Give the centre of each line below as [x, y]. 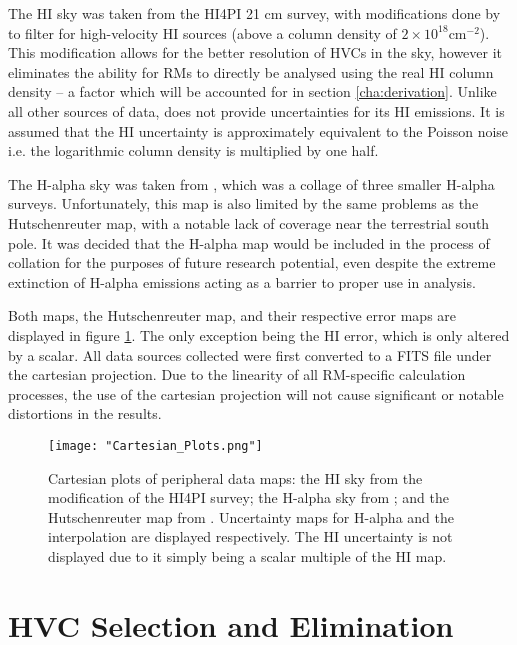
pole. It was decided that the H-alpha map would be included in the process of [249, 242]
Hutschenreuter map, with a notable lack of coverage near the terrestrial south [249, 222]
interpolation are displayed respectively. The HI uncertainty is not [250, 536]
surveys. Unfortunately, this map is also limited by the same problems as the [243, 203]
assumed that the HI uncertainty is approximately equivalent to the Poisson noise [258, 130]
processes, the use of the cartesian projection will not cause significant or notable [256, 393]
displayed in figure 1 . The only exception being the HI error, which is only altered [259, 334]
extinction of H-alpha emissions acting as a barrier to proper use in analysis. [242, 281]
